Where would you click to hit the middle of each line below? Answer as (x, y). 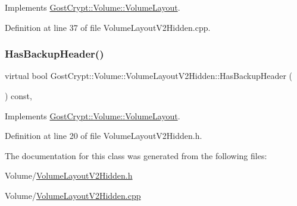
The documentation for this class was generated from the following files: (136, 155)
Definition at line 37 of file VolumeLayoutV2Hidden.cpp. (108, 27)
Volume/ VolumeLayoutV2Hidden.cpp (73, 195)
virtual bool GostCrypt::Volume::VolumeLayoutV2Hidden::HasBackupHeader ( (149, 76)
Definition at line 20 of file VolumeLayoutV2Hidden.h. (104, 136)
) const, (18, 96)
